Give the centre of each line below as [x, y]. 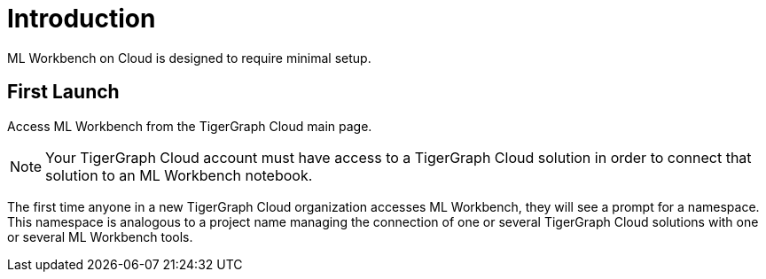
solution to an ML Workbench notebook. [179, 175]
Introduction [82, 19]
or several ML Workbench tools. [100, 236]
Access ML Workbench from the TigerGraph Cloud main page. [190, 126]
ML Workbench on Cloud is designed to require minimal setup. [189, 58]
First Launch [63, 92]
